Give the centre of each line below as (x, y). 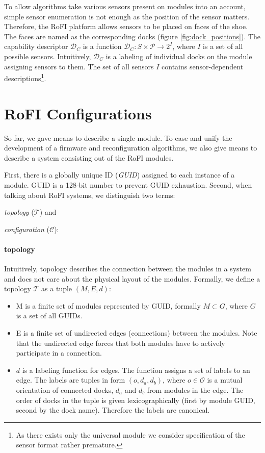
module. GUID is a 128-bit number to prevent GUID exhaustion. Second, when (128, 184)
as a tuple (57, 288)
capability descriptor (36, 46)
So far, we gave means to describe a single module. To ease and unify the (118, 137)
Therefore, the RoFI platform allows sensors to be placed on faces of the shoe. (126, 26)
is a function (102, 46)
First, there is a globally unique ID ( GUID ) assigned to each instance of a (120, 175)
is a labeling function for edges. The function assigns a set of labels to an (136, 370)
